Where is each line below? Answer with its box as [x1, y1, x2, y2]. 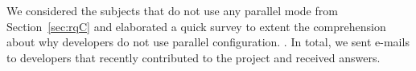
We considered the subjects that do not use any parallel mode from [6, 2, 338, 18]
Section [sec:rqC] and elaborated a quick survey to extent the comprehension [6, 18, 386, 34]
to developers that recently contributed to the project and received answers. [6, 49, 381, 65]
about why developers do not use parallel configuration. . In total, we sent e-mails [6, 34, 410, 50]
